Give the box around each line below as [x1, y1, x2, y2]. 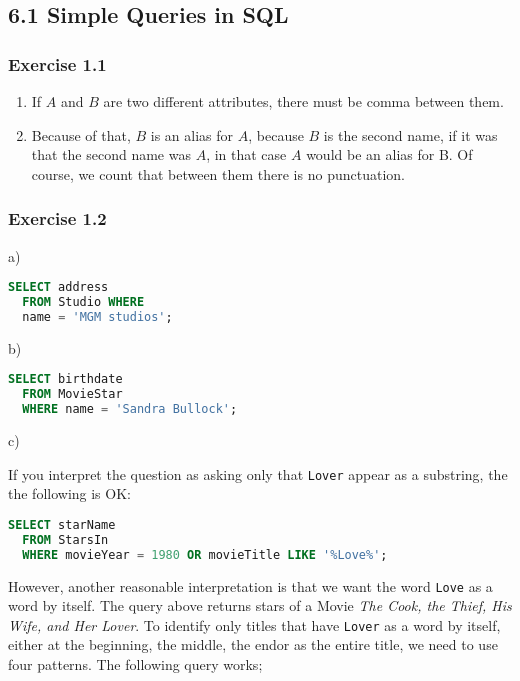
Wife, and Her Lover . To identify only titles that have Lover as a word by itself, [8, 614, 501, 635]
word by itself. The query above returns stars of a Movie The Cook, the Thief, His [8, 595, 512, 616]
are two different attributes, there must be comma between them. [103, 91, 504, 111]
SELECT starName [8, 517, 116, 532]
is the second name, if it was [323, 124, 498, 145]
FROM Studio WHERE [22, 295, 145, 310]
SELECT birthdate [8, 372, 123, 387]
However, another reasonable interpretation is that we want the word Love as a [8, 575, 493, 596]
